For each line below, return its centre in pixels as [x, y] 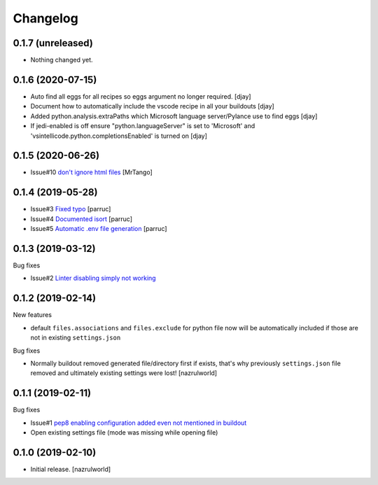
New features [33, 315]
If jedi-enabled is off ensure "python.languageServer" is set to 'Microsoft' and [143, 126]
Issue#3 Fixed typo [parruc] [71, 209]
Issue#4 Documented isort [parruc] [82, 219]
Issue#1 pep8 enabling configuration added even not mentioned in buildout [139, 423]
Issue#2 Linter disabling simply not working [93, 278]
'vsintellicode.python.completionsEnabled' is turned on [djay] [119, 136]
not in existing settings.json [76, 338]
